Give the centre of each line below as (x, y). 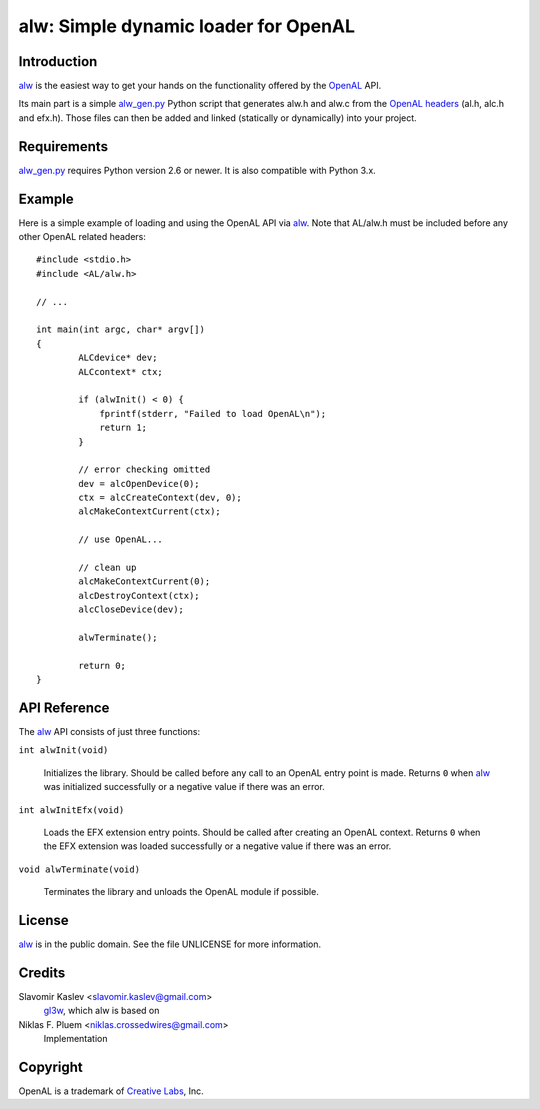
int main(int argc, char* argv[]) (120, 329)
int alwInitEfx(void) (71, 809)
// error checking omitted (144, 469)
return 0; (102, 665)
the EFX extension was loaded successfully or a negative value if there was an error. (217, 846)
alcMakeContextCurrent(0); (144, 581)
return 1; (123, 428)
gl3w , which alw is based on (101, 1011)
